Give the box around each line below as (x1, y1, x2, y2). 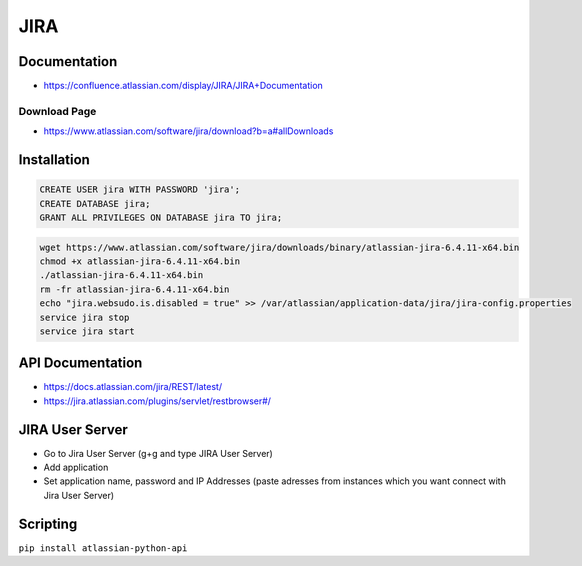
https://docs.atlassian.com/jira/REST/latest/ (43, 381, 223, 393)
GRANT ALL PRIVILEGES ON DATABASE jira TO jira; (39, 211, 283, 223)
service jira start (39, 325, 135, 337)
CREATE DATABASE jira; (39, 198, 151, 209)
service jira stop (39, 311, 130, 323)
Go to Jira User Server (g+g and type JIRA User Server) (43, 447, 274, 459)
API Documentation (18, 355, 143, 372)
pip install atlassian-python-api (18, 542, 188, 554)
